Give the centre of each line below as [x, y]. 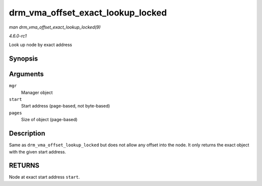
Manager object [37, 93]
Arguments [26, 74]
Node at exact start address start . [44, 177]
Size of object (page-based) [49, 120]
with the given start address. [38, 152]
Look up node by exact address [41, 45]
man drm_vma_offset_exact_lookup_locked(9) [55, 27]
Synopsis [24, 59]
